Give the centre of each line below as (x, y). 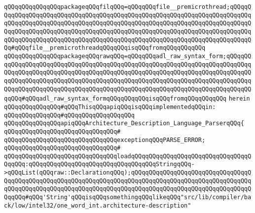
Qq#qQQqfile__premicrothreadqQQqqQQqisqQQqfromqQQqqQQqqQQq (105, 48)
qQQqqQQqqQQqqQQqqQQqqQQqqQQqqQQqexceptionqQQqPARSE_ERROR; (105, 140)
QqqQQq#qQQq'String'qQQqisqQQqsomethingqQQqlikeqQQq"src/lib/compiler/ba (128, 197)
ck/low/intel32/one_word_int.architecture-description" (98, 205)
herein (239, 99)
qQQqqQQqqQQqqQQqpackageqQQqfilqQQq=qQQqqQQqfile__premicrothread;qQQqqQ (128, 7)
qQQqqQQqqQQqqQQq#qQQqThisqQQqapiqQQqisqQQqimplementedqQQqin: (110, 107)
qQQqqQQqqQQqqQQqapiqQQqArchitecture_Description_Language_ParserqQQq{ (124, 124)
